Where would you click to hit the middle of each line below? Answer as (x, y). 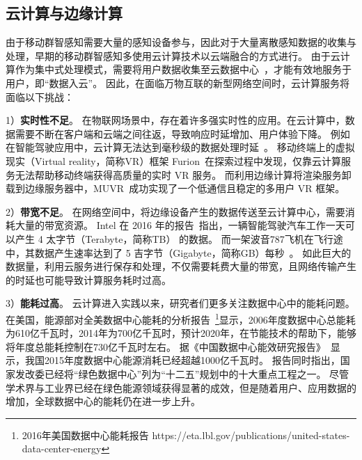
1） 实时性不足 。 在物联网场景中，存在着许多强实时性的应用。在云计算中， (175, 120)
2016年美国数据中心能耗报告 (85, 435)
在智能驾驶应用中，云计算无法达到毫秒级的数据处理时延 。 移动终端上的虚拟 (180, 147)
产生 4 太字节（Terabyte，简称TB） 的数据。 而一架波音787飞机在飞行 (174, 238)
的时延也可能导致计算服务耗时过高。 (88, 279)
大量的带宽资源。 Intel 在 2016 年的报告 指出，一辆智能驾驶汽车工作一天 (180, 225)
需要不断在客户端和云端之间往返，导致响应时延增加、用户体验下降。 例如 (182, 133)
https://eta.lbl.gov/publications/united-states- (251, 435)
